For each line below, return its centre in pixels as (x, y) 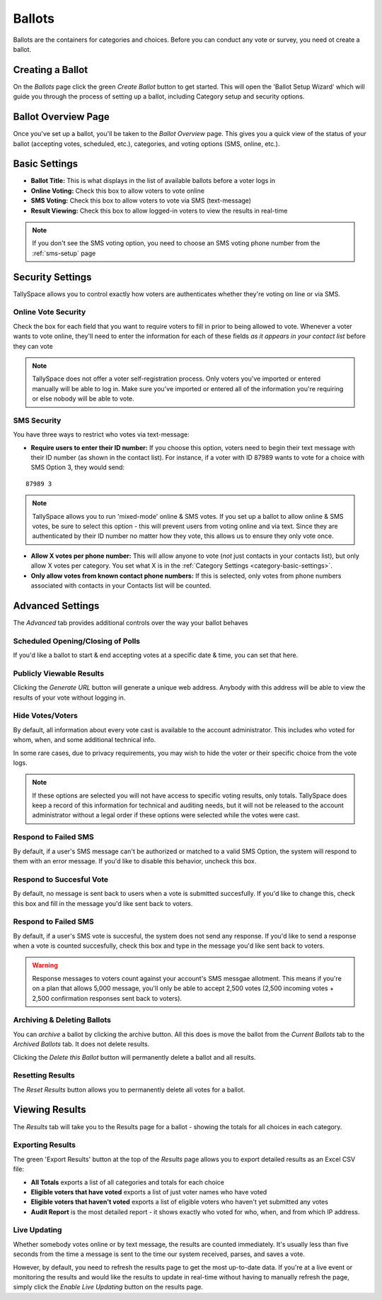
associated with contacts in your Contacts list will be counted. (121, 585)
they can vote (33, 346)
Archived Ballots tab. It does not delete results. (81, 1044)
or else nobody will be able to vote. (83, 399)
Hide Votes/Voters (45, 716)
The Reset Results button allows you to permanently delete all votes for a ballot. (129, 1089)
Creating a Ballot (51, 70)
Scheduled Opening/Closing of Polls (77, 641)
